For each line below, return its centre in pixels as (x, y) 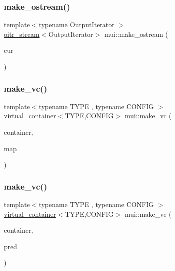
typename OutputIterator (77, 24)
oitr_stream (22, 34)
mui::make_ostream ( (136, 34)
